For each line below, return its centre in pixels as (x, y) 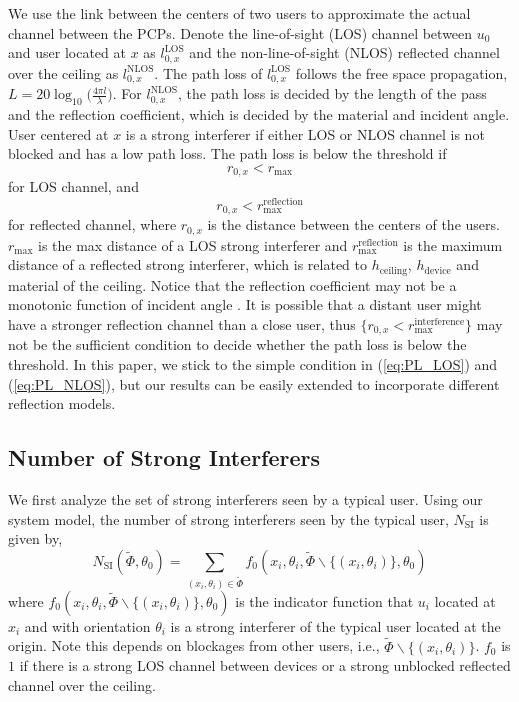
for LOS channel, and (73, 186)
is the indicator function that (324, 600)
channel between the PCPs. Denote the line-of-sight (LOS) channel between (240, 32)
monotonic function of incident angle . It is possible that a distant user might (245, 304)
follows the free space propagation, (401, 72)
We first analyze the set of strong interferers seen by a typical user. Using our (245, 499)
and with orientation (87, 625)
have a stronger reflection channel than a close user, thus (182, 323)
